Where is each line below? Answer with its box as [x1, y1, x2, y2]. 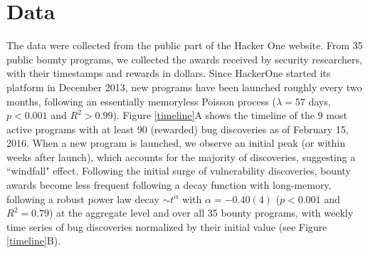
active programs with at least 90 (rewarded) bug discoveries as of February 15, [6, 121, 349, 136]
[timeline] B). [6, 233, 61, 248]
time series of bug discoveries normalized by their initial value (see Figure [6, 219, 327, 234]
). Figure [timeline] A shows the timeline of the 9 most [112, 108, 347, 123]
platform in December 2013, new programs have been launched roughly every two [6, 79, 362, 94]
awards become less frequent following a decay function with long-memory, [6, 177, 332, 192]
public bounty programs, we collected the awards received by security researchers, [6, 51, 362, 66]
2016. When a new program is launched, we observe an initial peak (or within [6, 135, 345, 150]
